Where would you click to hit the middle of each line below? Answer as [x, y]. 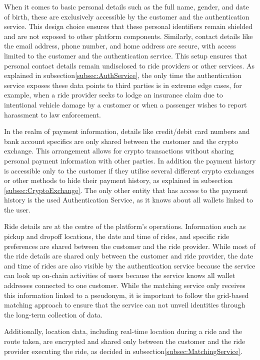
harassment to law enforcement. [52, 114]
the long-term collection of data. [53, 314]
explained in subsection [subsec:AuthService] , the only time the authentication [123, 75]
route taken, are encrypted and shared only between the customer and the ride [125, 341]
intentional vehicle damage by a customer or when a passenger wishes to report [125, 104]
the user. [17, 209]
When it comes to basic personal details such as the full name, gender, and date [126, 6]
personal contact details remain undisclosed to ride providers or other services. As [129, 65]
